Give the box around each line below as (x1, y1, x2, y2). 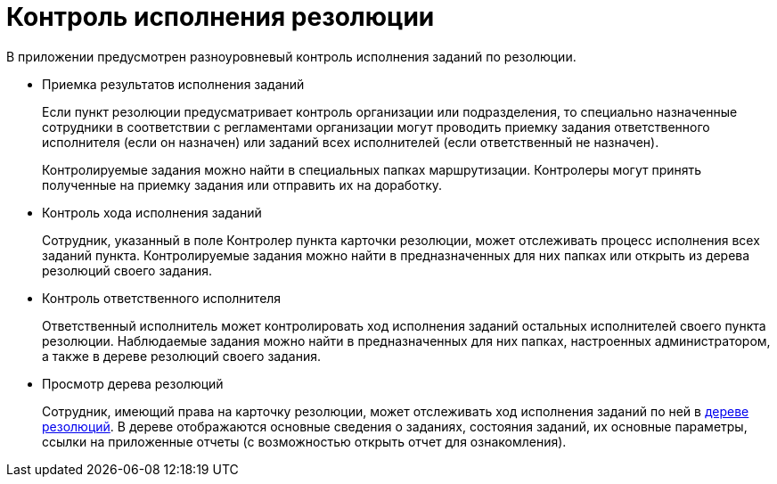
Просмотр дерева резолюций (42, 375, 224, 391)
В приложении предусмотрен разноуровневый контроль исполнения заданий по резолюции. (6, 48, 577, 64)
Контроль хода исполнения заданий (42, 204, 262, 220)
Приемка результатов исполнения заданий (42, 76, 305, 92)
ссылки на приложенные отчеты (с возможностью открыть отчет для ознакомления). (42, 433, 567, 449)
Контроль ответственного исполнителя (42, 290, 282, 306)
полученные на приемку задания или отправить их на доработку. (42, 176, 443, 193)
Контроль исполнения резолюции (6, 2, 435, 32)
